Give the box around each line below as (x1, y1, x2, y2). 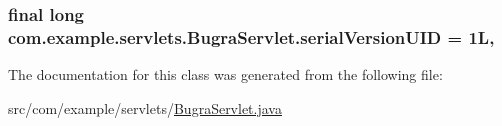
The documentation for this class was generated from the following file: (8, 64, 443, 85)
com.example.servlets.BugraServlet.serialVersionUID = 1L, (8, 24, 495, 49)
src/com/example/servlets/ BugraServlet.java (8, 97, 282, 118)
